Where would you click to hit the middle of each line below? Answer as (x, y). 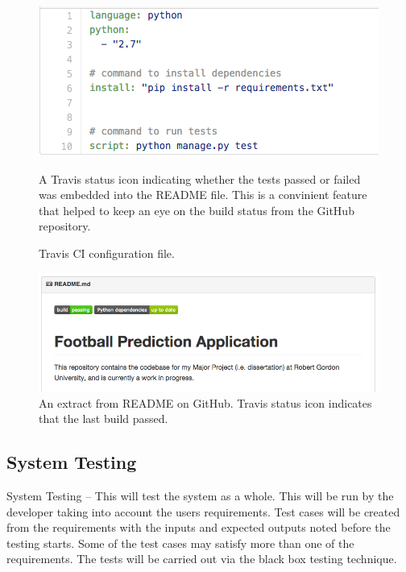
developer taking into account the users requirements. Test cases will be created (203, 511)
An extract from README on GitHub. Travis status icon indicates (205, 402)
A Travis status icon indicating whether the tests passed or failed (200, 178)
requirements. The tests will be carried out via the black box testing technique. (202, 559)
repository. (65, 226)
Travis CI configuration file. (107, 253)
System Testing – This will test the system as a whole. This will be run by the (200, 495)
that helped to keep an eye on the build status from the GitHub (197, 210)
